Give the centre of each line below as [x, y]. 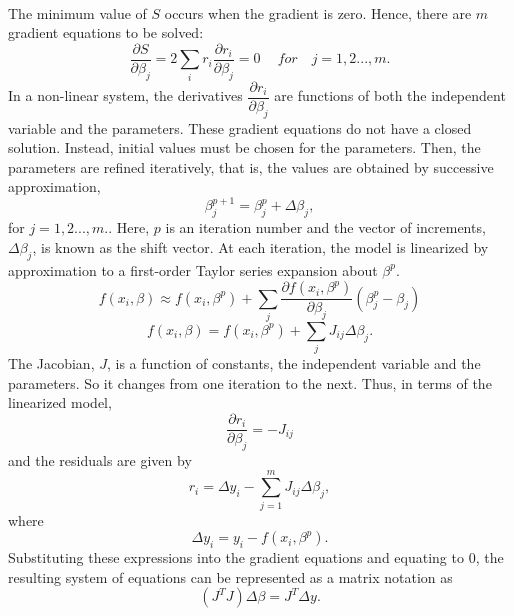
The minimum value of [77, 12]
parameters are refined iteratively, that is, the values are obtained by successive [251, 166]
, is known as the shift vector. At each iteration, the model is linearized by [260, 246]
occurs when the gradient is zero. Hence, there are [318, 12]
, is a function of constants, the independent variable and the [293, 363]
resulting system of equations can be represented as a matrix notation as [230, 576]
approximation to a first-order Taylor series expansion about [193, 269]
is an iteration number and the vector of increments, [325, 227]
